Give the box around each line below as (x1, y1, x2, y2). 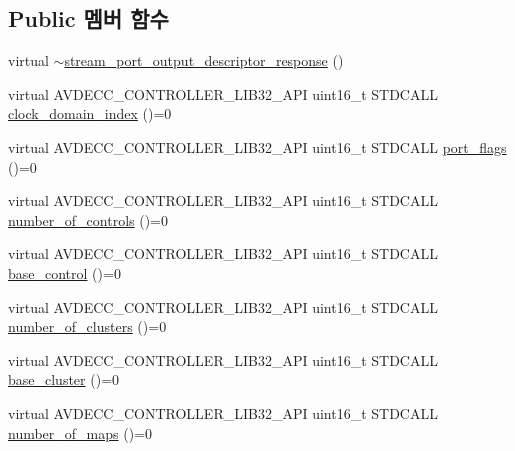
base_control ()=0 (8, 262, 121, 283)
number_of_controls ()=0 (8, 209, 169, 230)
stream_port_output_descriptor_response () (64, 50, 344, 71)
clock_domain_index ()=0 (8, 103, 172, 124)
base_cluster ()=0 (8, 369, 120, 390)
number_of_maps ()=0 (8, 422, 153, 443)
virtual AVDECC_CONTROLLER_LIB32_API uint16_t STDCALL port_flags (8, 136, 507, 157)
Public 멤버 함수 (8, 3, 169, 34)
